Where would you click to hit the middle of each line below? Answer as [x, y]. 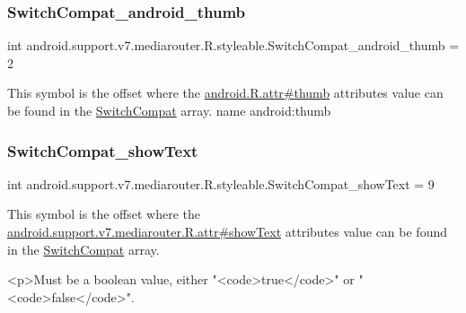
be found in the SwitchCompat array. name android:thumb [169, 110]
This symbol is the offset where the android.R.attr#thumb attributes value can [225, 93]
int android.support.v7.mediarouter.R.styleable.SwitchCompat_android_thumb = [233, 45]
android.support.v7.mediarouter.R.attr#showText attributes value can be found [227, 231]
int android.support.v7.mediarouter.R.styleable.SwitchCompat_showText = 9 [221, 183]
